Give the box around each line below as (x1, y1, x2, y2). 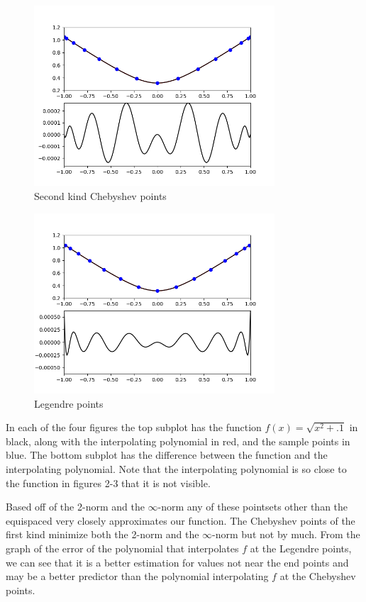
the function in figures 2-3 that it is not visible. (6, 475, 211, 490)
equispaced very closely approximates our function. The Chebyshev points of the (6, 513, 355, 528)
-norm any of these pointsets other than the (157, 499, 348, 514)
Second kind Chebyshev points (34, 188, 167, 203)
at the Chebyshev (279, 569, 356, 584)
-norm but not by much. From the (212, 527, 360, 542)
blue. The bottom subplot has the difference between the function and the (6, 447, 328, 462)
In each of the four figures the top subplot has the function (6, 420, 262, 435)
